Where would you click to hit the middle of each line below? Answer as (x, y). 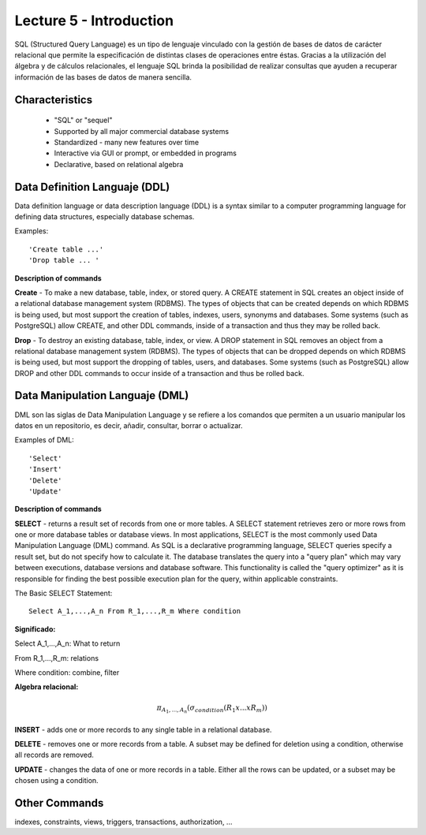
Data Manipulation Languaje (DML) (102, 395)
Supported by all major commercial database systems (141, 131)
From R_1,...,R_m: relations (56, 658)
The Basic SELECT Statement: (64, 593)
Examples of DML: (44, 440)
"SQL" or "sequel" (83, 120)
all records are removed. (54, 755)
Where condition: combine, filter (67, 673)
